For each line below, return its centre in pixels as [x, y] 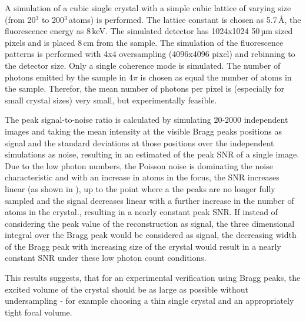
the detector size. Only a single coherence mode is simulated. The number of [143, 65]
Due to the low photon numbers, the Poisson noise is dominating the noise [139, 165]
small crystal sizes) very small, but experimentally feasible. [111, 100]
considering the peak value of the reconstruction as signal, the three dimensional [150, 223]
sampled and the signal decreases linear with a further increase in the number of [149, 200]
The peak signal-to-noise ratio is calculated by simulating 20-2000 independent [147, 120]
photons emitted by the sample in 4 [69, 77]
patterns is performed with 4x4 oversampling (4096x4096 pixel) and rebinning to [150, 54]
